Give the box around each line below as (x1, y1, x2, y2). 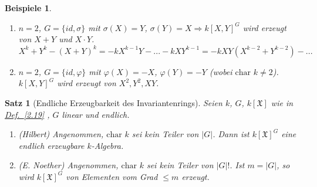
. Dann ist (213, 128, 249, 140)
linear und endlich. (62, 108, 130, 120)
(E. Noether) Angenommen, (18, 159, 119, 171)
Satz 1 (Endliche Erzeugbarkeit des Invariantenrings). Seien (5, 96, 222, 108)
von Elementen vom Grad (66, 170, 158, 182)
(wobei (209, 65, 232, 77)
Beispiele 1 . (5, 2, 52, 13)
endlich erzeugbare (18, 139, 85, 151)
